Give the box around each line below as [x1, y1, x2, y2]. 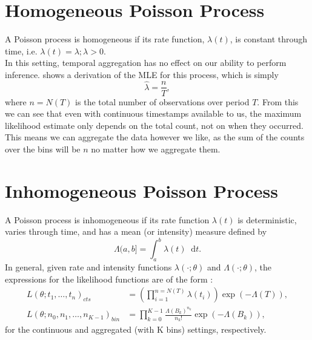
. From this [257, 95, 299, 108]
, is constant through [230, 33, 308, 45]
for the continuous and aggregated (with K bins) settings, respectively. [5, 322, 267, 335]
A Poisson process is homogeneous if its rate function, [5, 33, 205, 45]
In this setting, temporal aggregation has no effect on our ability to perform [5, 56, 287, 69]
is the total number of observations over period [75, 95, 250, 108]
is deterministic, [237, 213, 297, 226]
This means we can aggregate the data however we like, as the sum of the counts [5, 131, 305, 143]
